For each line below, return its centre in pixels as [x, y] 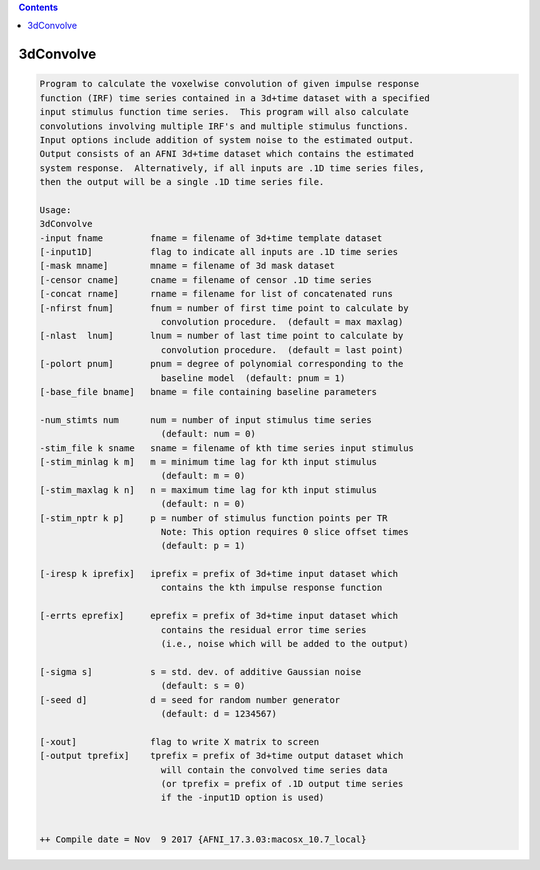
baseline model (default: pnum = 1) [253, 378]
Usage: [55, 209]
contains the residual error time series [263, 629]
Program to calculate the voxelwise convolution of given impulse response [229, 84]
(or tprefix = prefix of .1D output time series [282, 783]
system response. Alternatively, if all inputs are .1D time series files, [232, 168]
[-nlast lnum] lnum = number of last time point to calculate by [221, 336]
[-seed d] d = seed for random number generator [190, 699]
